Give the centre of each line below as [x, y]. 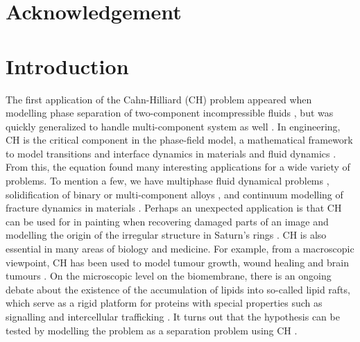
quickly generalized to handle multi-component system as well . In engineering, [173, 126]
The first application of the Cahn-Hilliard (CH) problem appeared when [159, 99]
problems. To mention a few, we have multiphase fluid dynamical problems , [168, 181]
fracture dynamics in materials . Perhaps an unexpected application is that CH [174, 208]
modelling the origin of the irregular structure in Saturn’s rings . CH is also [166, 235]
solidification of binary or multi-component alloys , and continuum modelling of [174, 194]
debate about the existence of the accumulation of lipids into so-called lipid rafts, [178, 289]
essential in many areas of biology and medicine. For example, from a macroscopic [180, 249]
